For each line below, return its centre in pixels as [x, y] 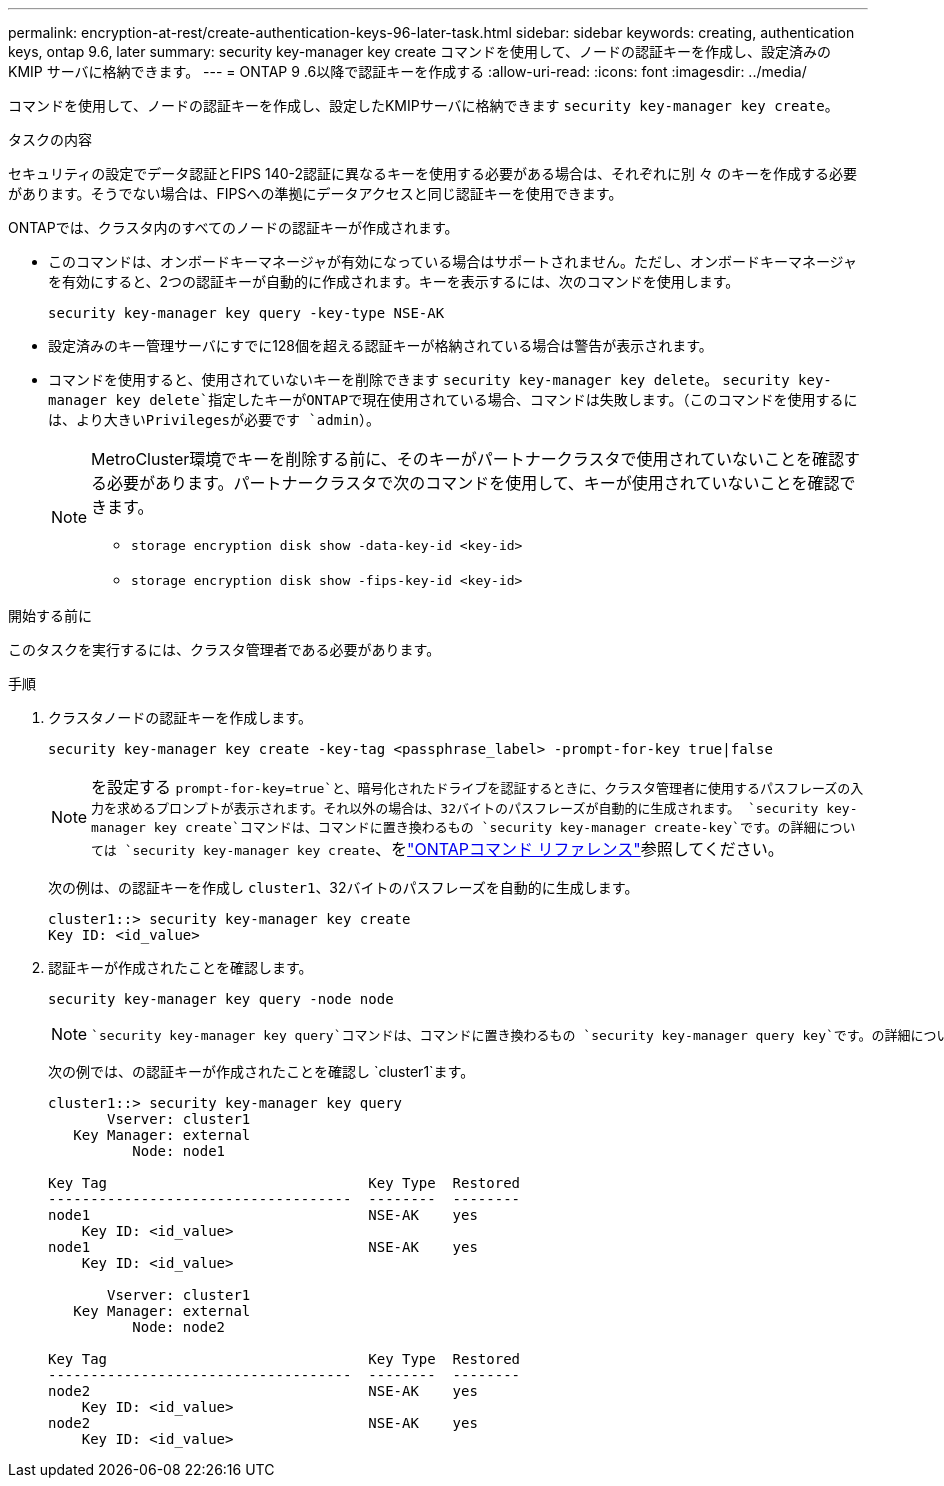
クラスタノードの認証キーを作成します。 [180, 717]
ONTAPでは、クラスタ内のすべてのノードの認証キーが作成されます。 [233, 227]
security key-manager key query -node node [221, 999]
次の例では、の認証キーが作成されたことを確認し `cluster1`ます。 [261, 1071]
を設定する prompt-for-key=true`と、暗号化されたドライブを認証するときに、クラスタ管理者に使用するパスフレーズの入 [477, 787]
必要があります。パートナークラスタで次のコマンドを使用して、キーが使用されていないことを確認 [473, 483]
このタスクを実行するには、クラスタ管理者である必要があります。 [224, 649]
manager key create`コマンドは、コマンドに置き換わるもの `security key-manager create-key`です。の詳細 [454, 827]
